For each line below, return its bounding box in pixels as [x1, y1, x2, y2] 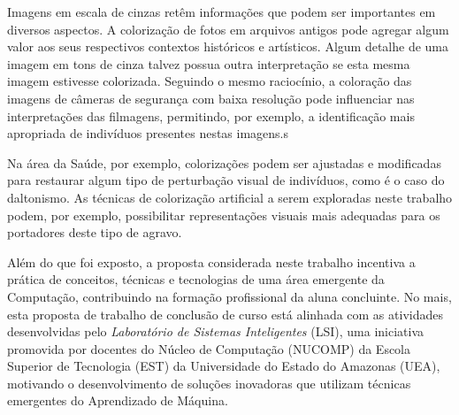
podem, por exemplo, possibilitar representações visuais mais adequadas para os [7, 205, 440, 224]
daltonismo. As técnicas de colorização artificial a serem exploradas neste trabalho [7, 188, 453, 206]
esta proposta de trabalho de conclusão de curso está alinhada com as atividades [7, 304, 443, 323]
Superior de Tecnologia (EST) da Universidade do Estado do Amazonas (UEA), [7, 357, 440, 375]
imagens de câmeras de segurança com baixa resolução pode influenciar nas [7, 88, 415, 107]
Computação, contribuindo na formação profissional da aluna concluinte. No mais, [7, 287, 452, 305]
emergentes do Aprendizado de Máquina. [7, 391, 228, 410]
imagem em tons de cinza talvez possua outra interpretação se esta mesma [7, 54, 410, 73]
